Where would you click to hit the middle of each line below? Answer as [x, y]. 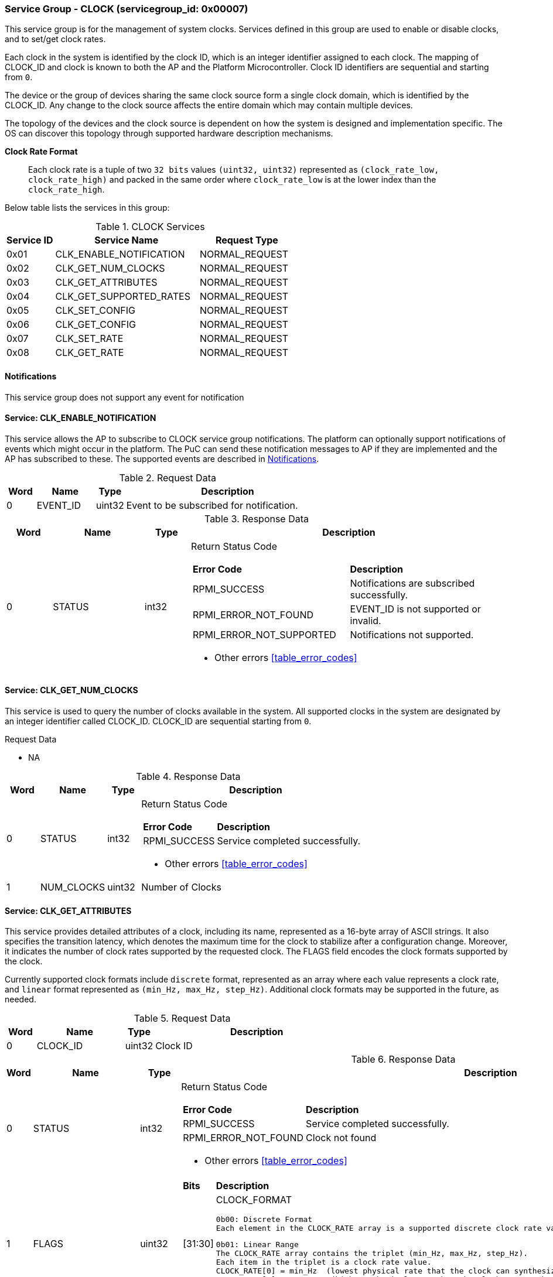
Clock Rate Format [41, 152]
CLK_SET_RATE [89, 339]
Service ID [30, 240]
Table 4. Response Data [188, 777]
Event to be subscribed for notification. [212, 505]
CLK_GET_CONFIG [95, 325]
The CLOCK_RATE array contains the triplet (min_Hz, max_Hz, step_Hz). [372, 1254]
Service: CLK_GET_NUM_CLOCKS [71, 690]
